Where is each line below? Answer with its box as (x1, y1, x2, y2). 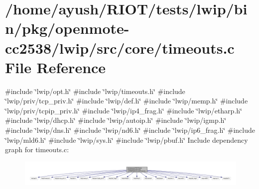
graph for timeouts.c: (5, 144, 69, 155)
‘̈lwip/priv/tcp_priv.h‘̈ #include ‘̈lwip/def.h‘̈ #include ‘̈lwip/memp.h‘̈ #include (5, 95, 248, 106)
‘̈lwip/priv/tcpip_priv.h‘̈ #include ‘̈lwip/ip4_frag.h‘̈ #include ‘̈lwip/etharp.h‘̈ (5, 105, 242, 115)
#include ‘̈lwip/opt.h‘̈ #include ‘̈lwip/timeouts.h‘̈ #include (5, 86, 185, 96)
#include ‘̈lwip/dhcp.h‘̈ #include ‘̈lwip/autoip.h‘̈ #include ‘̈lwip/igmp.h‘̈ (5, 115, 227, 125)
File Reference (5, 57, 106, 77)
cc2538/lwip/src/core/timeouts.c (5, 37, 235, 58)
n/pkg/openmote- (5, 18, 129, 38)
